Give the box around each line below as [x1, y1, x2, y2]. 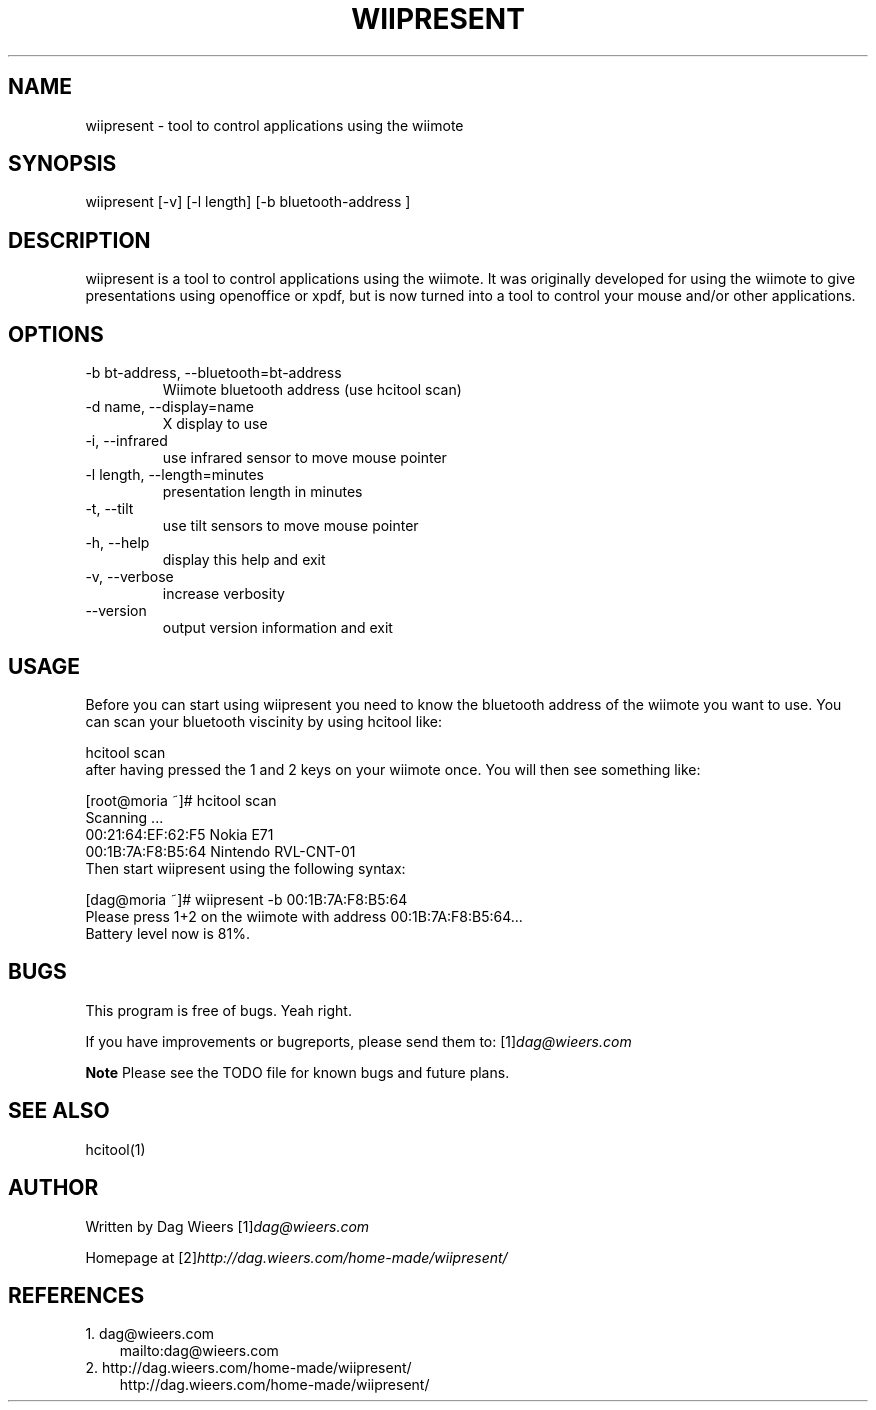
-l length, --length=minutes [85, 466, 265, 484]
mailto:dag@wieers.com [119, 1342, 279, 1360]
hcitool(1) [85, 1140, 146, 1158]
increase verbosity [162, 585, 285, 603]
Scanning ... [85, 808, 164, 826]
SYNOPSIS [8, 151, 117, 177]
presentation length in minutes [162, 483, 363, 501]
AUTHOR [8, 1175, 99, 1201]
